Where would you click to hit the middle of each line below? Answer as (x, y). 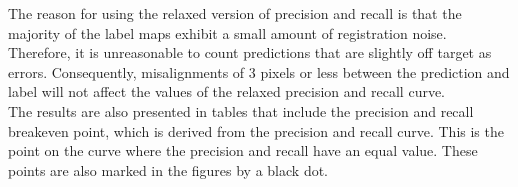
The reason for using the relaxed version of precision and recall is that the (235, 13)
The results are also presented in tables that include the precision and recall (241, 110)
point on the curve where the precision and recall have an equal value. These (243, 150)
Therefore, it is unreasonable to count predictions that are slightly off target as (250, 52)
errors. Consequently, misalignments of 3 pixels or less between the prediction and (259, 71)
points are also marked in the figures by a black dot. (168, 169)
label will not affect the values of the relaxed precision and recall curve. (227, 91)
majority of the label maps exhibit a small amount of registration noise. (227, 32)
